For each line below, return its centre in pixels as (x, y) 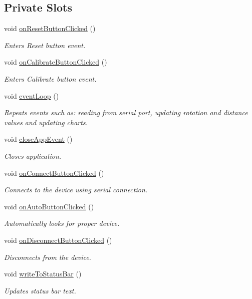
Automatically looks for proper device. (62, 223)
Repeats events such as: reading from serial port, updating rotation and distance (126, 112)
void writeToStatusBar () (43, 274)
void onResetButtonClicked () (50, 28)
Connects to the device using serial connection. (76, 190)
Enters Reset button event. (45, 45)
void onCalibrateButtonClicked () (56, 62)
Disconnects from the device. (48, 257)
